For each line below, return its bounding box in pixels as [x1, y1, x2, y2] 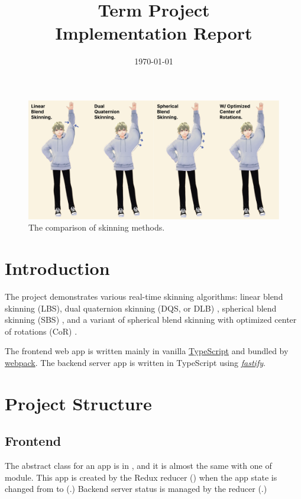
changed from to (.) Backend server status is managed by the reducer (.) [5, 482, 267, 495]
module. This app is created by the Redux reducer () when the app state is [5, 471, 277, 483]
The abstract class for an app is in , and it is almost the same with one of [5, 459, 272, 472]
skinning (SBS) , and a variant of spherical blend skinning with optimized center [5, 313, 297, 326]
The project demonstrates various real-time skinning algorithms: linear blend [5, 290, 283, 303]
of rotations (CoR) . [5, 325, 77, 337]
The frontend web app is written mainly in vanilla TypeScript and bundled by [5, 345, 289, 357]
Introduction [5, 256, 110, 280]
